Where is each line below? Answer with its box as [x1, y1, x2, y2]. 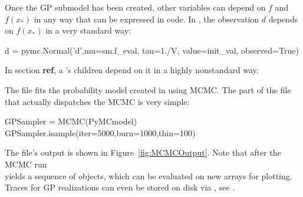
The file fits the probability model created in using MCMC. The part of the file [5, 83, 291, 96]
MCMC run [5, 157, 47, 170]
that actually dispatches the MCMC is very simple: [5, 95, 190, 107]
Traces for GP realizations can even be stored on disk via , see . [5, 181, 235, 193]
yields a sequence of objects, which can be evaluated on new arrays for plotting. [5, 169, 292, 182]
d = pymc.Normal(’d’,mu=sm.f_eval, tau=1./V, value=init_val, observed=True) [5, 44, 299, 56]
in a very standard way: [45, 24, 131, 37]
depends [268, 12, 298, 25]
